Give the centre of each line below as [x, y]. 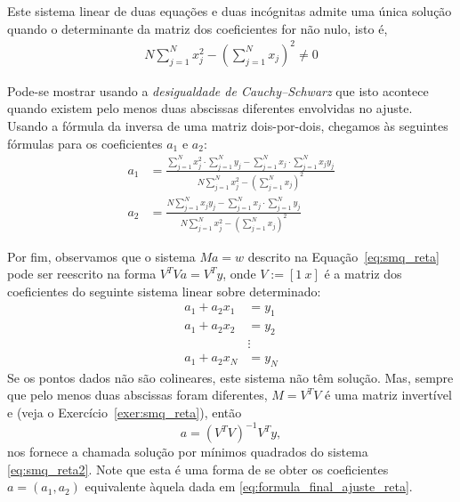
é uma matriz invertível [388, 395]
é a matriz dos [363, 274]
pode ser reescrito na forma [82, 274]
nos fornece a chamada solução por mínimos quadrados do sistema [188, 452]
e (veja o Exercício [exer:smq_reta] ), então [125, 413]
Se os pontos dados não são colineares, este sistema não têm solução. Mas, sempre [230, 377]
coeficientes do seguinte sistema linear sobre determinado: [164, 291]
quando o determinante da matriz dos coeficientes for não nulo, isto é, [198, 28]
